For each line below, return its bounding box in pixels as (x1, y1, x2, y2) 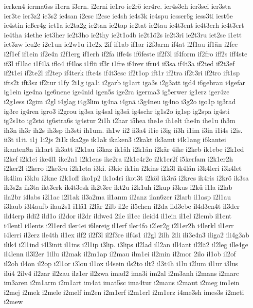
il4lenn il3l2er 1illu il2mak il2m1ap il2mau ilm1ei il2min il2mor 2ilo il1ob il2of (4, 249, 236, 259)
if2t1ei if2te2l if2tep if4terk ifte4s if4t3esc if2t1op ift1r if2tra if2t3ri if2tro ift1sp (4, 68, 240, 78)
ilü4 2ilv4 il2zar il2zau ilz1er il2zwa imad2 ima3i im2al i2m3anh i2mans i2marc (4, 268, 239, 278)
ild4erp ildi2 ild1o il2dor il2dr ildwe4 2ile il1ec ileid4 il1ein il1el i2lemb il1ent (4, 211, 232, 221)
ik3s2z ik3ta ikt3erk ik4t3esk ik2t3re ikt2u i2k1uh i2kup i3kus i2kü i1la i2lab (4, 182, 233, 192)
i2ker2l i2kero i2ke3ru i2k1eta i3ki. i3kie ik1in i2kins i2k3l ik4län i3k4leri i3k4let (4, 163, 242, 173)
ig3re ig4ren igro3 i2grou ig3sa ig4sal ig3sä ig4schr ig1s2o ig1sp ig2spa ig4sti (4, 106, 230, 116)
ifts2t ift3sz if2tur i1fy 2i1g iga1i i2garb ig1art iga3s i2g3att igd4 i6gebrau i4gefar (4, 77, 245, 87)
